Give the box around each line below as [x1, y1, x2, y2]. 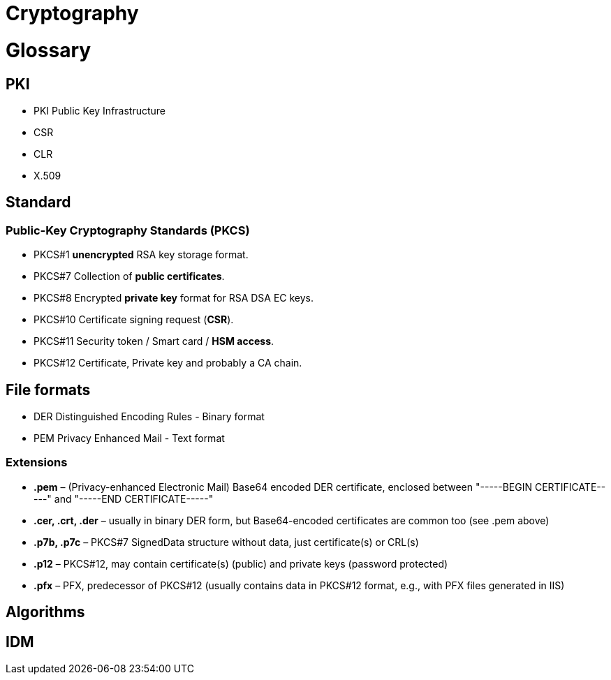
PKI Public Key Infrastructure [34, 104, 166, 117]
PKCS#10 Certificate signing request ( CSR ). [34, 313, 234, 326]
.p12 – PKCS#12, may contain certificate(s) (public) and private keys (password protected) [34, 557, 448, 570]
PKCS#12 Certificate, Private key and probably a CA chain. [34, 357, 302, 369]
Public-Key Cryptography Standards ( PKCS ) [6, 223, 250, 237]
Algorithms [6, 603, 85, 621]
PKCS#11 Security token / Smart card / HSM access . [34, 335, 274, 348]
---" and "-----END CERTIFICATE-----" [34, 492, 214, 505]
